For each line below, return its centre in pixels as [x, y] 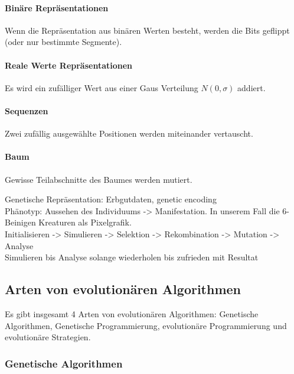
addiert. [251, 87]
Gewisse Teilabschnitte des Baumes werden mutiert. [99, 179]
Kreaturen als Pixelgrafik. [85, 222]
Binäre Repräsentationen [57, 7]
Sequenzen [27, 110]
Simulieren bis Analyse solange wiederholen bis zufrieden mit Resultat [132, 257]
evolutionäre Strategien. [48, 337]
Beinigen [20, 222]
